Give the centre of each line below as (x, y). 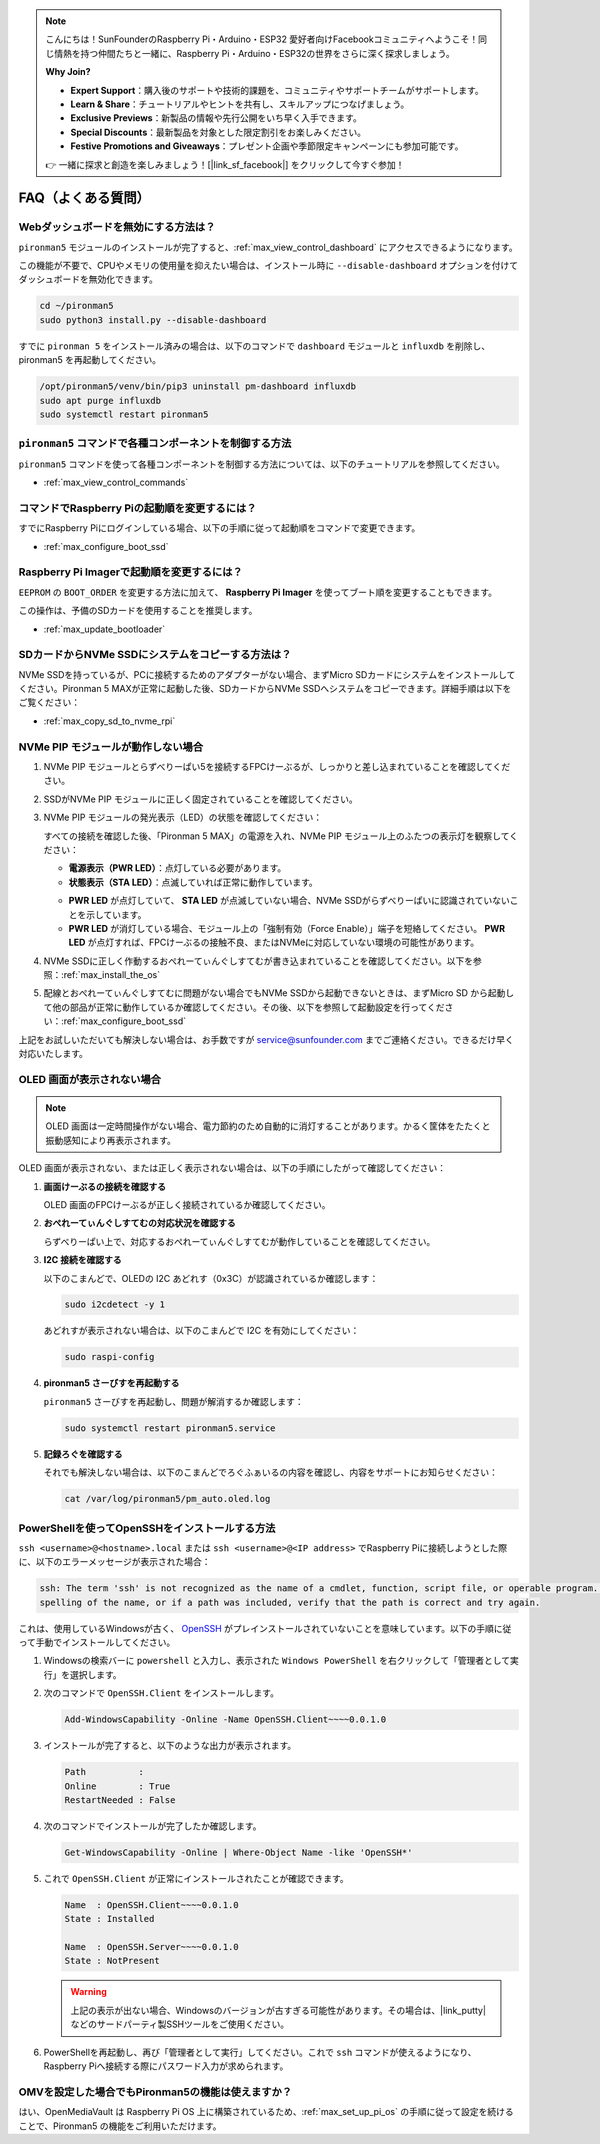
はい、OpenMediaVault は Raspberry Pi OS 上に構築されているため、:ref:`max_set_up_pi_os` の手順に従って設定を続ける (266, 2112)
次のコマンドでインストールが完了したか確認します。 (152, 1826)
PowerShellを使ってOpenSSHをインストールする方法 (147, 1528)
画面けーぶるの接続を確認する (105, 1186)
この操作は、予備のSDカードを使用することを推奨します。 (138, 611)
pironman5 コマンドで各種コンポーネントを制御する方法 (155, 443)
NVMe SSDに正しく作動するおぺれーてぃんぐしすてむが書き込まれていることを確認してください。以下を (258, 961)
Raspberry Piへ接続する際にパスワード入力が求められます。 (166, 2066)
